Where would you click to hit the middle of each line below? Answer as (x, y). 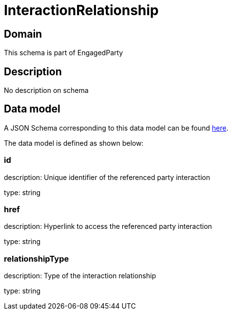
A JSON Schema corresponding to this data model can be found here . (116, 128)
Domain (23, 34)
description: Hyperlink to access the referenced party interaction (108, 226)
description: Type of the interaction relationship (80, 276)
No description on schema (46, 90)
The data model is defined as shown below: (74, 143)
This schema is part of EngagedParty (64, 53)
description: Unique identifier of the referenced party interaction (107, 177)
